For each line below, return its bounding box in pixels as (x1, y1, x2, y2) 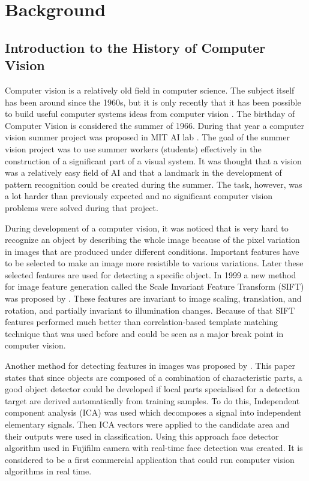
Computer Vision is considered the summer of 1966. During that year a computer (5, 119, 304, 131)
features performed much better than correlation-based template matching (5, 315, 278, 328)
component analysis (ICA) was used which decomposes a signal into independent (5, 406, 302, 419)
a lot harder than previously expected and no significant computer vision (5, 190, 273, 202)
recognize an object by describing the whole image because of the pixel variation (5, 233, 300, 246)
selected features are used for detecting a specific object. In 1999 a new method (5, 268, 296, 281)
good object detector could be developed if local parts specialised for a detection (5, 383, 300, 395)
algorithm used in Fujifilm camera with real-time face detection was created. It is (5, 441, 303, 454)
